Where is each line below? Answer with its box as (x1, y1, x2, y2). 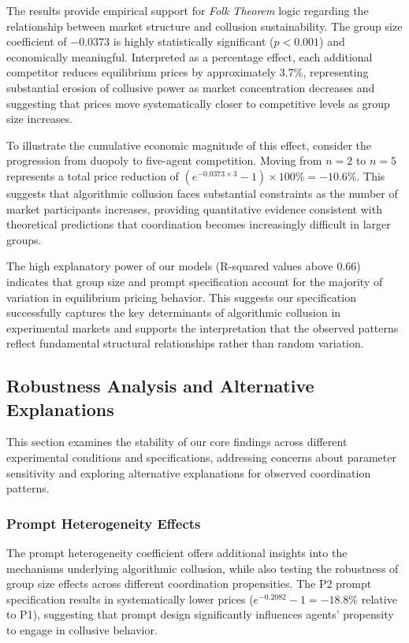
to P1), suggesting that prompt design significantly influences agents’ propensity (6, 606, 394, 623)
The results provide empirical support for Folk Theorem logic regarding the (6, 2, 369, 18)
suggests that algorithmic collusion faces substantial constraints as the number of (6, 184, 398, 201)
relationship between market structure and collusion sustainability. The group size (6, 17, 403, 34)
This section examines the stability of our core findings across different (6, 433, 348, 450)
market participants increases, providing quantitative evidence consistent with (6, 200, 382, 217)
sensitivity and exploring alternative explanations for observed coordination (6, 464, 371, 481)
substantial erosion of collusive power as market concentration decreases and (6, 79, 375, 95)
